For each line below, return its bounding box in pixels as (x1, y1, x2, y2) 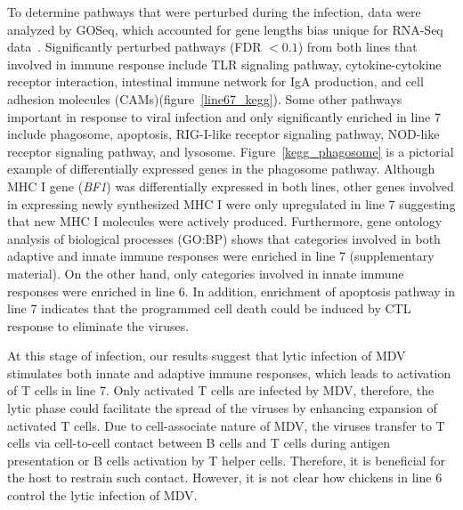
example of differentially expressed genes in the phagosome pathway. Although (7, 159, 435, 178)
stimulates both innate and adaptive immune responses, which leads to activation (7, 363, 451, 382)
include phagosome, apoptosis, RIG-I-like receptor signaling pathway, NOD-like (7, 125, 440, 143)
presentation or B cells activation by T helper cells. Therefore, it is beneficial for (7, 450, 445, 469)
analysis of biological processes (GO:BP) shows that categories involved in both (7, 229, 441, 247)
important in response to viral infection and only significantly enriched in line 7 (7, 107, 441, 125)
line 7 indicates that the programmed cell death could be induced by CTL (7, 299, 411, 318)
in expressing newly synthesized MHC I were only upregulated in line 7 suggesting (7, 194, 456, 213)
